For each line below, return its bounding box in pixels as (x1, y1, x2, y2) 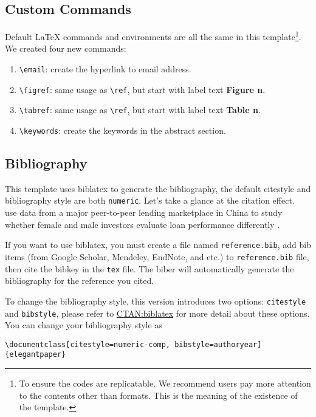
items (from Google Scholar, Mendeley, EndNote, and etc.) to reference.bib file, (5, 250, 309, 263)
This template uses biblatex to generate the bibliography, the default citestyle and (5, 182, 311, 195)
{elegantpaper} (5, 350, 66, 359)
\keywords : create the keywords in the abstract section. (19, 124, 226, 137)
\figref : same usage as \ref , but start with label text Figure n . (19, 83, 266, 95)
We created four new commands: (5, 42, 126, 55)
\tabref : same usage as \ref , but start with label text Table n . (19, 103, 261, 116)
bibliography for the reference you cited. (5, 274, 154, 287)
